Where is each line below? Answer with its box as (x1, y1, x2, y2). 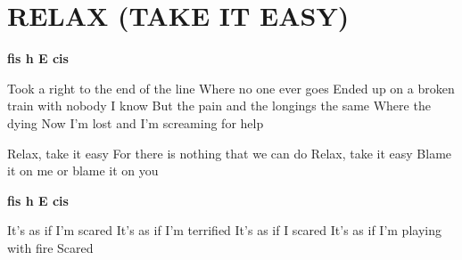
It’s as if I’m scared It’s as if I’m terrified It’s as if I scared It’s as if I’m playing (7, 221, 441, 240)
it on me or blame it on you (7, 161, 159, 180)
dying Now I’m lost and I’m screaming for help (7, 113, 264, 132)
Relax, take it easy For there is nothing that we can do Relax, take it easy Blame (7, 143, 452, 162)
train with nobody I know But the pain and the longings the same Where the (7, 96, 431, 115)
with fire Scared (7, 238, 94, 256)
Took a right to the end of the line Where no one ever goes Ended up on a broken (7, 78, 455, 97)
